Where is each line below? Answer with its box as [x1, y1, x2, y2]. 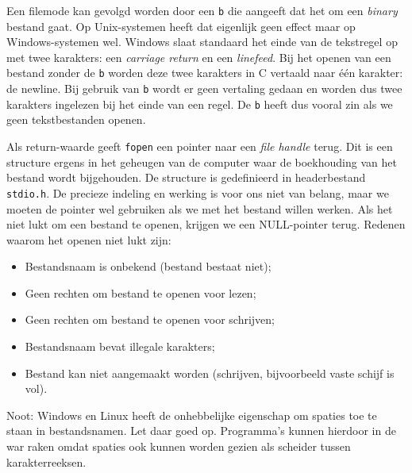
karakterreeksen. [6, 453, 87, 470]
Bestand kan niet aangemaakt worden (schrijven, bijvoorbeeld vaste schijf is [25, 364, 395, 381]
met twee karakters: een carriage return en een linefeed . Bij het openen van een [6, 48, 391, 65]
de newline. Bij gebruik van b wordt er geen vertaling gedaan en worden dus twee [6, 80, 402, 97]
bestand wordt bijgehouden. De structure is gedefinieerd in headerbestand [6, 169, 366, 186]
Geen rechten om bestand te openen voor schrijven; [25, 311, 275, 328]
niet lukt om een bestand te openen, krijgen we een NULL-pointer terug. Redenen [6, 216, 406, 233]
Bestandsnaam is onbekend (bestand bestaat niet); [25, 258, 271, 275]
